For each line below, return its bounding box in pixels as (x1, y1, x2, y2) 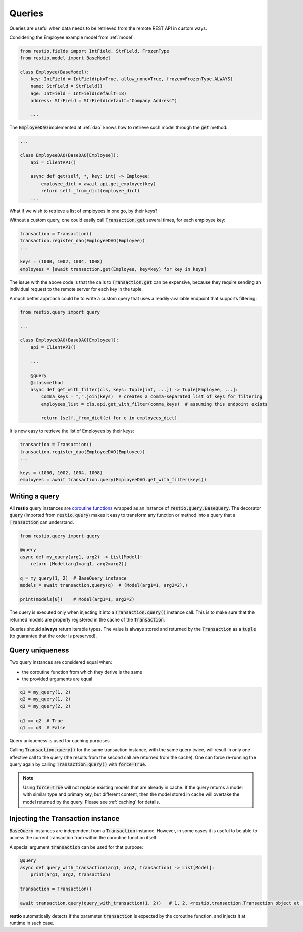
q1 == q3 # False (20, 725, 66, 730)
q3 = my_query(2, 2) (20, 703, 71, 709)
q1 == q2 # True (20, 718, 63, 723)
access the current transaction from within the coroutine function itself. (9, 834, 158, 840)
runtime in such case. (9, 920, 55, 926)
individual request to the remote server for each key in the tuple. (9, 286, 143, 292)
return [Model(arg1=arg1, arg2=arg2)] (30, 561, 127, 567)
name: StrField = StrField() (30, 83, 103, 89)
